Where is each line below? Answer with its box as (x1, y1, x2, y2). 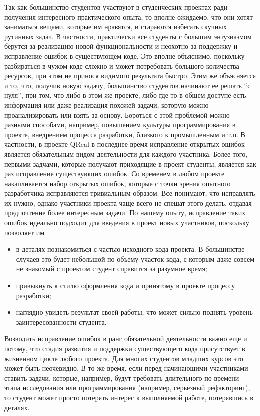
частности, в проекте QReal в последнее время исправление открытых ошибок (4, 139, 245, 149)
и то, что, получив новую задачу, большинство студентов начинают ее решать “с (4, 80, 251, 90)
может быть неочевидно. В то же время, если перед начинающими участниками (4, 363, 248, 373)
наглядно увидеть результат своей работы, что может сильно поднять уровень (16, 307, 253, 317)
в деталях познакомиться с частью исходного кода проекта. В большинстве (16, 244, 245, 254)
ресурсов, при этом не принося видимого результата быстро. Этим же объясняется (4, 70, 256, 81)
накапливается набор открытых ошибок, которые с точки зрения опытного (4, 178, 231, 188)
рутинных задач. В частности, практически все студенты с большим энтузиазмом (4, 31, 252, 41)
